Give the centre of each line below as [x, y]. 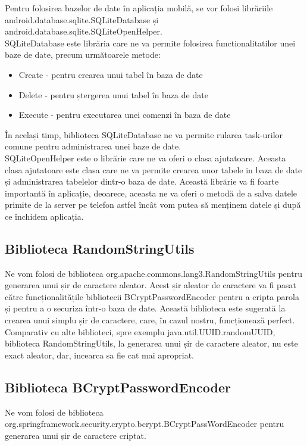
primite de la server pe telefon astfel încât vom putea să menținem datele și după [153, 205]
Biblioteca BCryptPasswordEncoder [118, 387]
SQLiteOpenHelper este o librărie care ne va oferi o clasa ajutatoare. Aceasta [145, 157]
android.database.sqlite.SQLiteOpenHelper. [84, 31]
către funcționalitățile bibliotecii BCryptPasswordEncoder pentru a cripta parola [152, 296]
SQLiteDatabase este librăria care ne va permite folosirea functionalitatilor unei [150, 43]
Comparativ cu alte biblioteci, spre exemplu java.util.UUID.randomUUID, [140, 331]
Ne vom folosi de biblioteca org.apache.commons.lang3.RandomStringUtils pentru [153, 273]
